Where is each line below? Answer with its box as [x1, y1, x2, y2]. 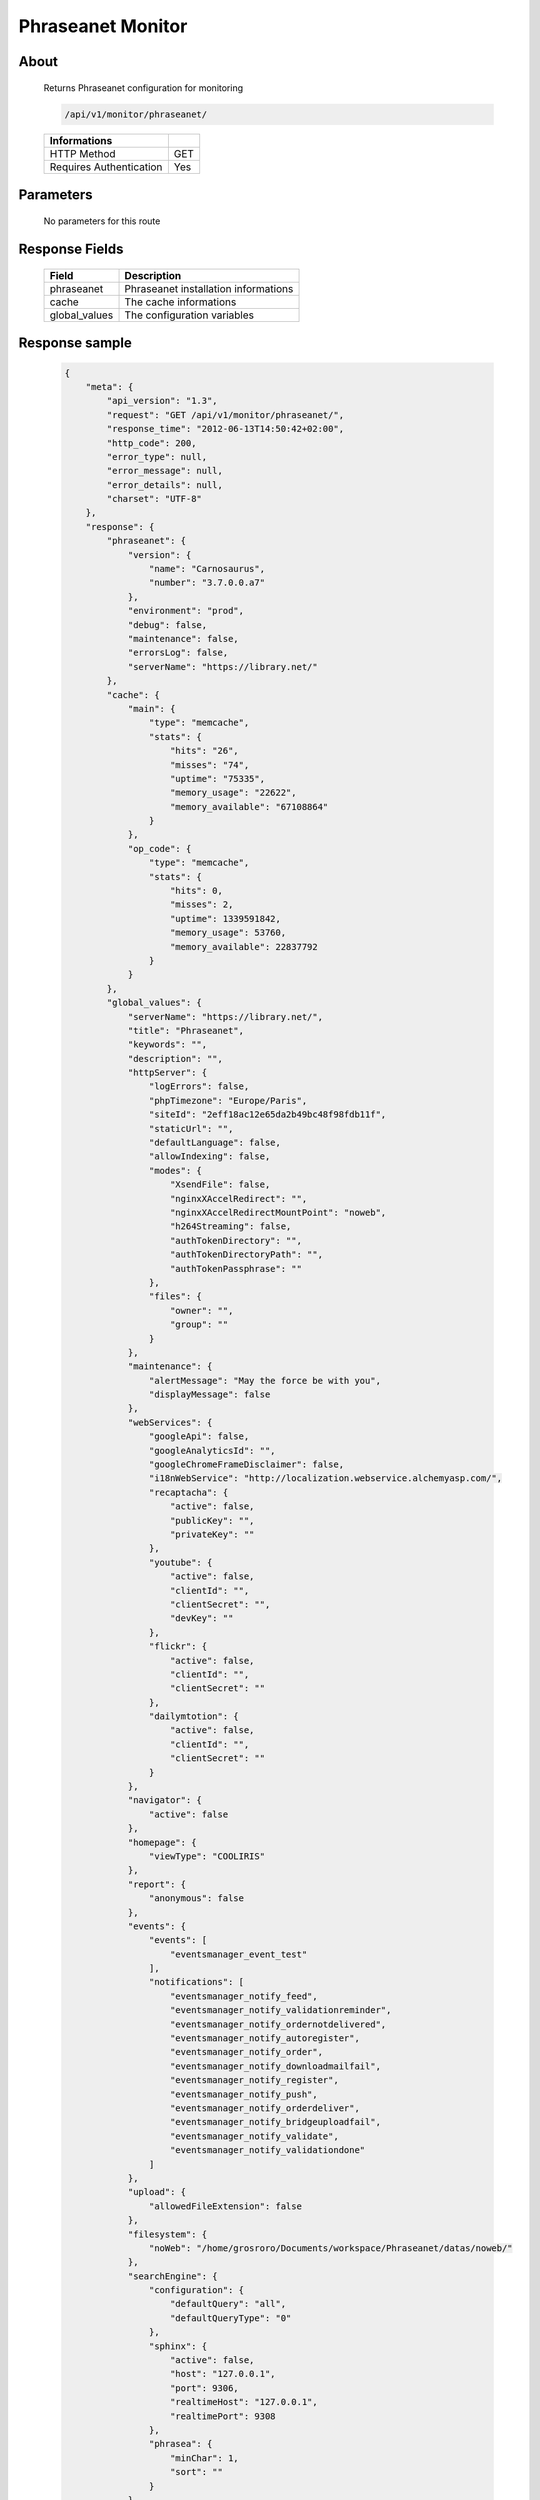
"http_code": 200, [106, 437, 197, 449]
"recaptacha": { [148, 1486, 229, 1498]
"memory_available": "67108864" [170, 801, 329, 812]
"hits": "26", [170, 745, 239, 757]
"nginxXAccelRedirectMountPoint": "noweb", [170, 1207, 387, 1218]
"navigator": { [127, 1795, 202, 1806]
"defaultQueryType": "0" [170, 2312, 292, 2324]
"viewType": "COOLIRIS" [148, 1850, 265, 1862]
